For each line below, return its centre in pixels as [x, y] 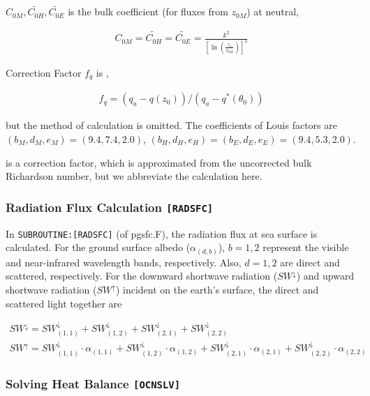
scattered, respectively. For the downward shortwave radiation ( [142, 276]
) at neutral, [273, 12]
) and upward [325, 276]
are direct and [310, 262]
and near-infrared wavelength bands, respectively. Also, [124, 262]
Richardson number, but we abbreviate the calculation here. [134, 176]
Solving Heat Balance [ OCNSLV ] [93, 383]
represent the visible [306, 247]
